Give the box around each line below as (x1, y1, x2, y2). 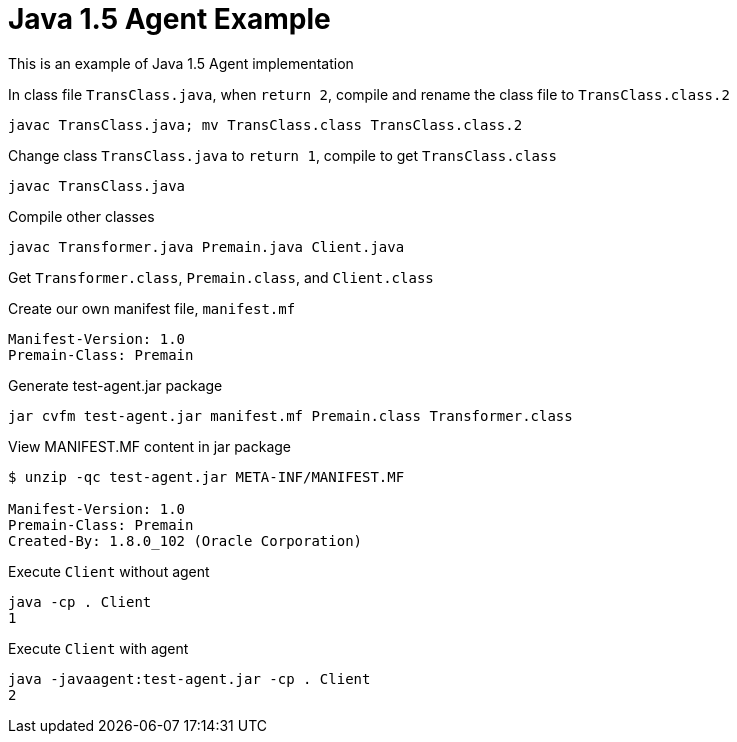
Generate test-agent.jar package (8, 376, 223, 394)
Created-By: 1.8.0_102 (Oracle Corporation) (8, 532, 363, 549)
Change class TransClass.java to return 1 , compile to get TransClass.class (8, 146, 557, 164)
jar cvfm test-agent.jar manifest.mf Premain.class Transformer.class (8, 407, 573, 424)
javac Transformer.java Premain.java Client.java (8, 238, 405, 255)
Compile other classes (8, 207, 155, 225)
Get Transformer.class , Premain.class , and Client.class (8, 268, 434, 286)
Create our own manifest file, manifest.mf (8, 299, 296, 317)
